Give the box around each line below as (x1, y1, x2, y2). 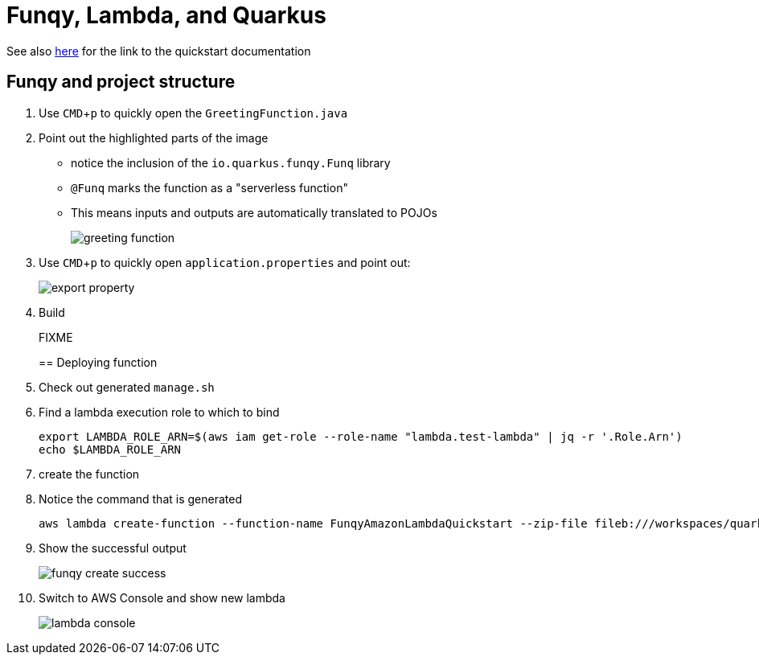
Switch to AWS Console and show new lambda (39, 590, 285, 605)
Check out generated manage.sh (39, 380, 215, 394)
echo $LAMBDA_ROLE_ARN (39, 442, 182, 456)
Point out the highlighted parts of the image (39, 130, 269, 145)
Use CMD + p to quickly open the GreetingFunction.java (39, 105, 348, 120)
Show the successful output (39, 540, 187, 555)
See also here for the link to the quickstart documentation (6, 43, 311, 58)
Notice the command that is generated (39, 491, 242, 506)
